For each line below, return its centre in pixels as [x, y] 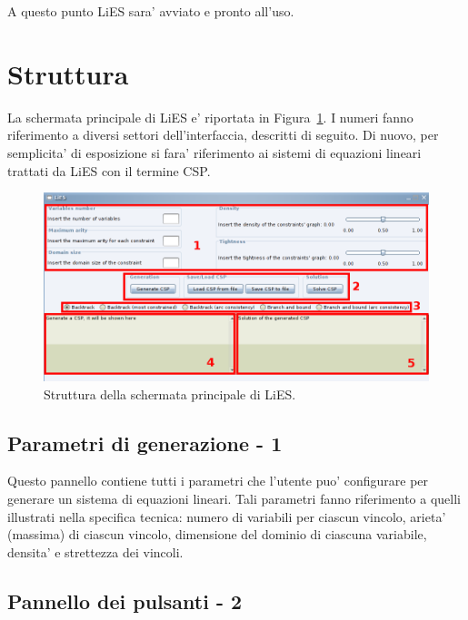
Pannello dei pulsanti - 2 [125, 600]
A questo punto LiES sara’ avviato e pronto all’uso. [151, 11]
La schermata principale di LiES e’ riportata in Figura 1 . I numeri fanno [210, 117]
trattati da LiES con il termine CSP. [109, 170]
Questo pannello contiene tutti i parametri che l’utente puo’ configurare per [218, 481]
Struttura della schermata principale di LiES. [170, 394]
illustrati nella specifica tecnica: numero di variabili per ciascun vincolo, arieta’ [227, 516]
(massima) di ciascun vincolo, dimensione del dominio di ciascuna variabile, [217, 534]
